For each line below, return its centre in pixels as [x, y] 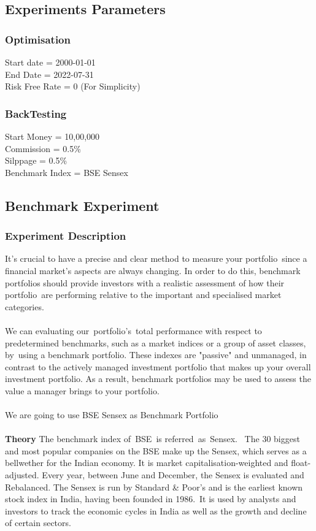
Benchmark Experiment [82, 205]
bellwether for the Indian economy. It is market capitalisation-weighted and [147, 463]
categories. [25, 306]
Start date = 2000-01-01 [50, 62]
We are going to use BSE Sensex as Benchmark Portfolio [112, 415]
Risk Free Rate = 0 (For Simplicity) [73, 86]
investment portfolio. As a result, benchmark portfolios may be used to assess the [158, 379]
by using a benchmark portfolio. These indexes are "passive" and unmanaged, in [156, 355]
